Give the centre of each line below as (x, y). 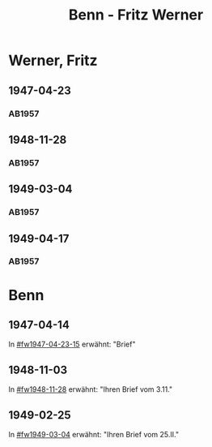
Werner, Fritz (53, 60)
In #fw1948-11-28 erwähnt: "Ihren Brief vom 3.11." (91, 389)
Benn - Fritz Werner (136, 15)
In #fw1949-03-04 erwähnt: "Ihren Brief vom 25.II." (94, 435)
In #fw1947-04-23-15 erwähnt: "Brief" (72, 344)
